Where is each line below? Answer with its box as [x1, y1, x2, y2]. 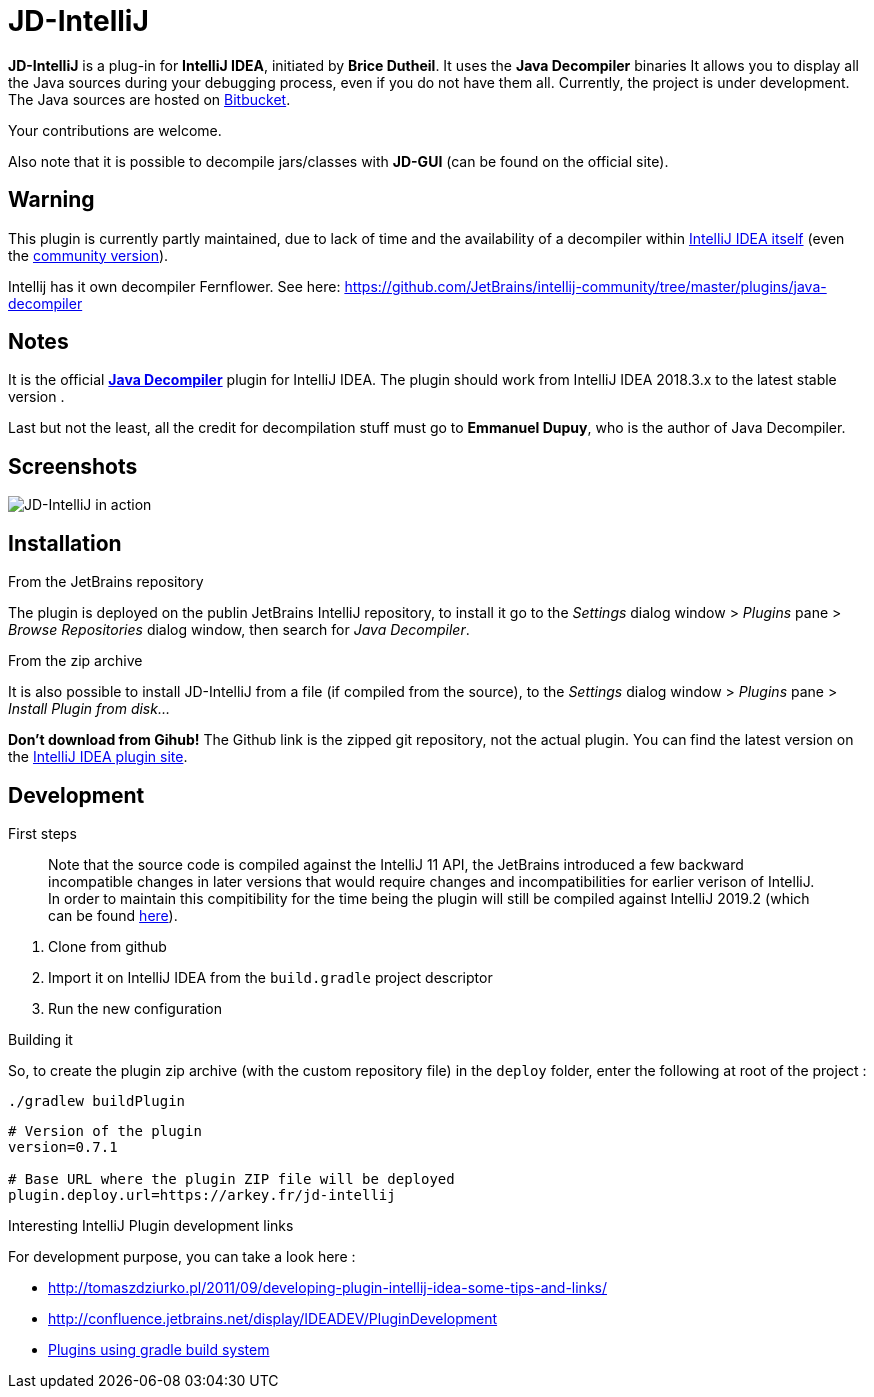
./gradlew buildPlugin [8, 1092, 186, 1109]
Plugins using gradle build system [48, 1340, 270, 1358]
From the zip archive [8, 652, 143, 670]
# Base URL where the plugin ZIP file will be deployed [8, 1170, 455, 1187]
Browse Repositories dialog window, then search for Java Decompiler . [8, 621, 470, 639]
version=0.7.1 [8, 1138, 118, 1155]
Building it [8, 1030, 73, 1048]
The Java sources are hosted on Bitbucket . [8, 90, 291, 108]
